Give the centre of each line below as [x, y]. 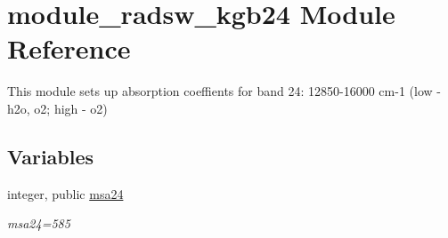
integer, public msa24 [65, 193]
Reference [69, 48]
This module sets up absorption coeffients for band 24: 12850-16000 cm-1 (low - [224, 91]
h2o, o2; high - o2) [57, 108]
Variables [51, 156]
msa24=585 [39, 223]
